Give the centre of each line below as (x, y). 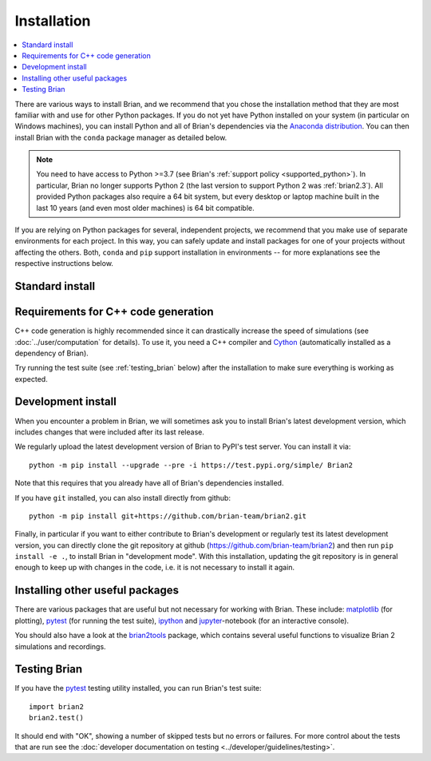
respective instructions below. (64, 264)
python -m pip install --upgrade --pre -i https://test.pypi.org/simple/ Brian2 (191, 465)
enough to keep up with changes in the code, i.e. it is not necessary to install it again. (155, 568)
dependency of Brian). (52, 353)
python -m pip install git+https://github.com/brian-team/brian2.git (168, 516)
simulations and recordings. (61, 646)
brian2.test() (56, 718)
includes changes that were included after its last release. (110, 432)
